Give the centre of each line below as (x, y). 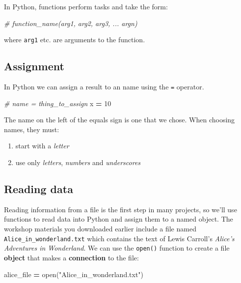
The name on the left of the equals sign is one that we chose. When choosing (120, 120)
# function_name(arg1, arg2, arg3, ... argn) (71, 23)
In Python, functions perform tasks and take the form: (86, 6)
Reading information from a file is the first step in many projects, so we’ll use (120, 209)
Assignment (34, 66)
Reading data (39, 189)
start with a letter (42, 146)
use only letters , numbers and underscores (78, 162)
